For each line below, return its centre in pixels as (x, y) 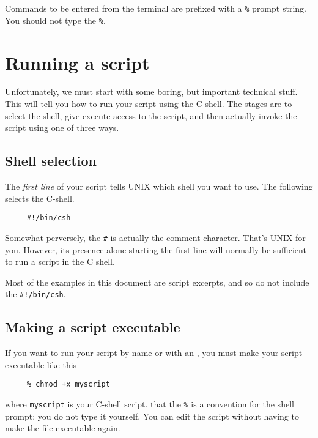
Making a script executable (93, 327)
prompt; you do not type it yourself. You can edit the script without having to (152, 416)
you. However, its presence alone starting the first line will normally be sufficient (156, 249)
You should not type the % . (55, 20)
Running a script (77, 62)
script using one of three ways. (62, 128)
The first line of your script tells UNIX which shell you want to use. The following (159, 186)
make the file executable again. (63, 428)
